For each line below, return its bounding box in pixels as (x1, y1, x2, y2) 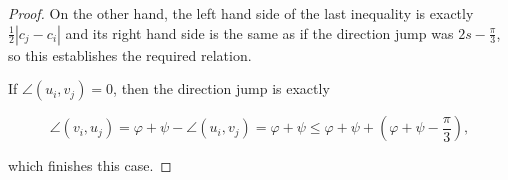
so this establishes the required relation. (8, 44, 252, 65)
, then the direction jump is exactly (113, 78, 330, 99)
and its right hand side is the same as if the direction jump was (65, 22, 454, 43)
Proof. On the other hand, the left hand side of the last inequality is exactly (8, 3, 474, 23)
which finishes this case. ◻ (8, 155, 172, 176)
